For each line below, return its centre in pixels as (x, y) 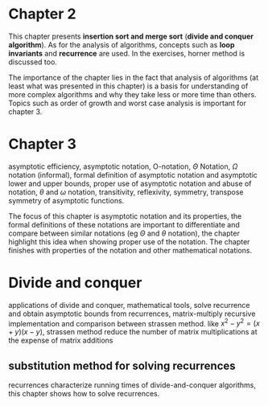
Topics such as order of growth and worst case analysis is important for (128, 103)
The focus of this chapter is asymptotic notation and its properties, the (125, 216)
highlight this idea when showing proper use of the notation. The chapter (129, 241)
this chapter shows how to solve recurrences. (84, 394)
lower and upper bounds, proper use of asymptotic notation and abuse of (130, 183)
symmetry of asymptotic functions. (66, 200)
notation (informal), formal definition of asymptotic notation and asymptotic (133, 174)
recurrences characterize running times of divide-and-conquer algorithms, (132, 385)
